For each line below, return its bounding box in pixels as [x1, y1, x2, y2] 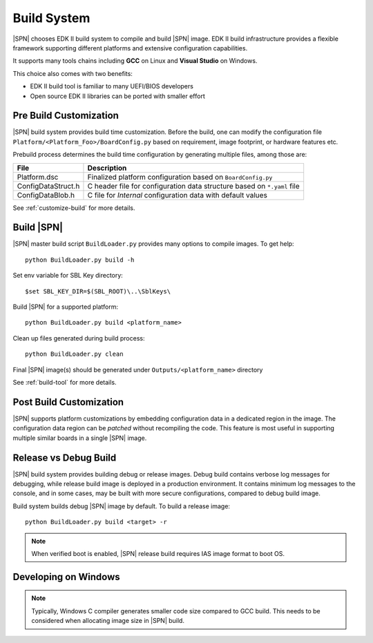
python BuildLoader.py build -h [25, 256, 135, 264]
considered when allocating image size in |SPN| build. [31, 617, 184, 625]
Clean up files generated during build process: [12, 334, 145, 342]
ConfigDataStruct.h [17, 181, 80, 191]
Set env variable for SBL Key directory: [12, 271, 124, 280]
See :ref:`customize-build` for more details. [12, 204, 135, 212]
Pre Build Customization [12, 110, 119, 122]
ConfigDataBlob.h [17, 190, 75, 200]
